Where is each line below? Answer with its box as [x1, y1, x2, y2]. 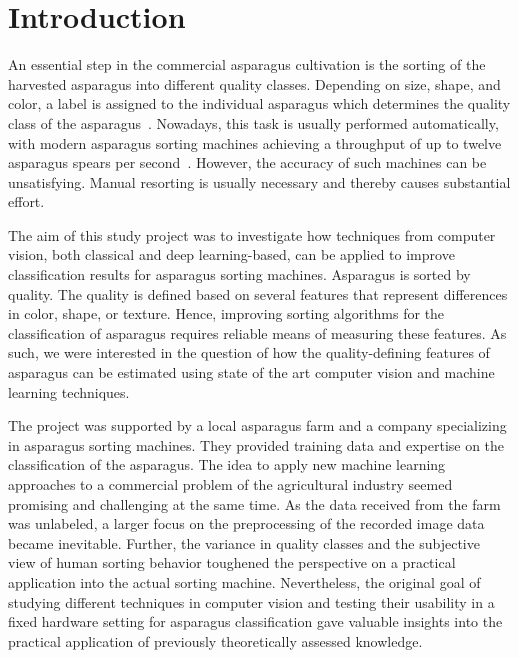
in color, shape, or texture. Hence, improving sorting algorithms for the [8, 303, 445, 324]
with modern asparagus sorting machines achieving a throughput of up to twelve [8, 132, 502, 153]
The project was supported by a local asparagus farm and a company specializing [8, 415, 507, 436]
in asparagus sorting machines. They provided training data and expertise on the [8, 434, 505, 455]
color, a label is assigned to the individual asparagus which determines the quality [8, 93, 511, 114]
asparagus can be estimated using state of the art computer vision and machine [8, 362, 495, 383]
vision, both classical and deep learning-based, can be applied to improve [8, 244, 455, 265]
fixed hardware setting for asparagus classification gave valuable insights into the [8, 611, 503, 632]
